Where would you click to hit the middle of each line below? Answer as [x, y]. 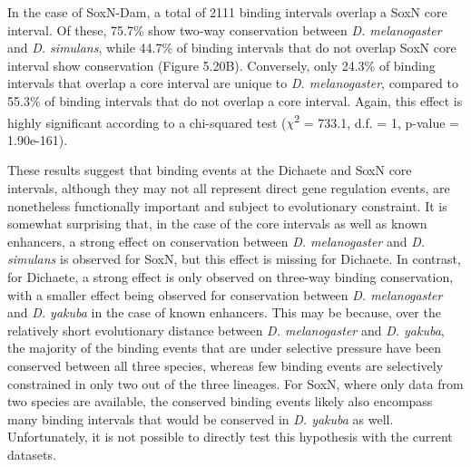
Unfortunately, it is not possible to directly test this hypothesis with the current [230, 437]
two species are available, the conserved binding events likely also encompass [220, 401]
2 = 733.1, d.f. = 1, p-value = [377, 121]
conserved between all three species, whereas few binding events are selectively [226, 365]
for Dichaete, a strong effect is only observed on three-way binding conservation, [231, 276]
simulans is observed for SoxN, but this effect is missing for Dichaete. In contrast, [234, 259]
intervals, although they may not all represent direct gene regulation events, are [229, 188]
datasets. [32, 454]
